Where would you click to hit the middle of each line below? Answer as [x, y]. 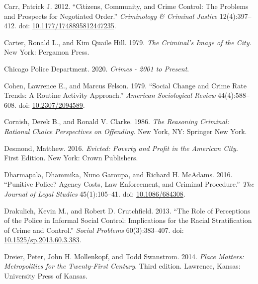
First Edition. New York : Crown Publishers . [71, 158]
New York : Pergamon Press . [47, 52]
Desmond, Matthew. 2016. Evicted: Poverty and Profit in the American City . [121, 148]
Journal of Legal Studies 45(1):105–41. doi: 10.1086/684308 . [95, 193]
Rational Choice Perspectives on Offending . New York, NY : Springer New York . [126, 131]
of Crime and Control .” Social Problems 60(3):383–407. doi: [94, 230]
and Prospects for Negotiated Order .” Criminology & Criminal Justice [111, 16]
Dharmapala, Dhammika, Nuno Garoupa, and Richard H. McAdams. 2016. [118, 174]
